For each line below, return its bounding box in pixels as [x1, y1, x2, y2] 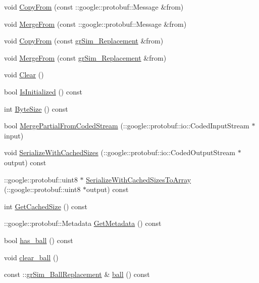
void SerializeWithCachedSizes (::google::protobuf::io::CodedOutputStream [4, 147, 236, 158]
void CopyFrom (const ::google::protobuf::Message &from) [4, 2, 184, 12]
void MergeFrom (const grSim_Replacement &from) [4, 52, 167, 63]
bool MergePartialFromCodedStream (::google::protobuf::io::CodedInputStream [4, 120, 249, 131]
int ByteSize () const [4, 103, 68, 114]
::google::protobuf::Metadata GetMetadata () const [4, 218, 162, 228]
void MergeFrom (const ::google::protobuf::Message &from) [4, 18, 187, 29]
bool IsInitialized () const [4, 86, 82, 97]
